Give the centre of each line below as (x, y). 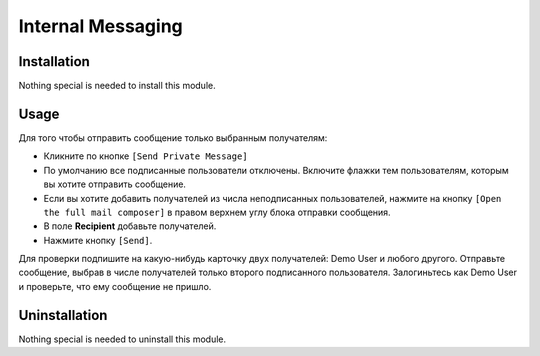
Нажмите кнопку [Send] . (98, 240)
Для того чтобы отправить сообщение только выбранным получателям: (173, 137)
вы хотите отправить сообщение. (115, 184)
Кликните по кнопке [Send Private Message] (146, 156)
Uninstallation (63, 315)
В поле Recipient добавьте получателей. (130, 226)
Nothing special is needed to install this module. (117, 86)
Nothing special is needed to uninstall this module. (122, 339)
